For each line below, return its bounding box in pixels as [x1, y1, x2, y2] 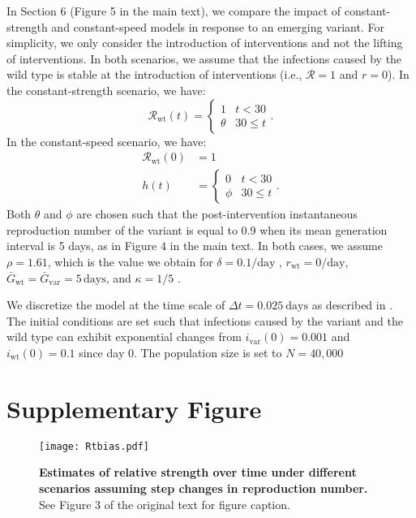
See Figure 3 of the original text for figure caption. [39, 495, 290, 512]
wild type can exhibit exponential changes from [6, 328, 242, 345]
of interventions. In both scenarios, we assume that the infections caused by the [6, 50, 402, 67]
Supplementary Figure [6, 391, 262, 425]
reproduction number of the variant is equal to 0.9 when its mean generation [6, 221, 388, 238]
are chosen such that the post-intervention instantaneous [76, 205, 358, 222]
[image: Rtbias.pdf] [39, 440, 150, 452]
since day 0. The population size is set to [79, 343, 282, 360]
